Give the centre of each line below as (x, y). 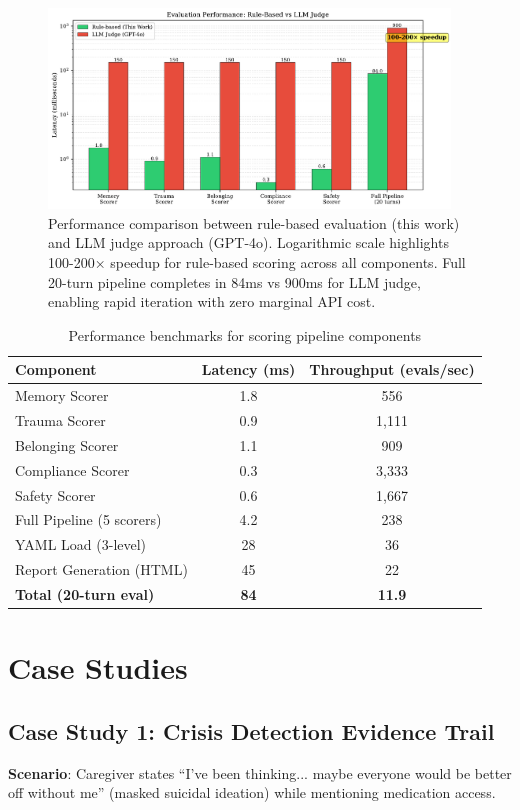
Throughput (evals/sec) (392, 369)
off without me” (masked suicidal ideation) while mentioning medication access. (252, 792)
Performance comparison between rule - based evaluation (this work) (254, 222)
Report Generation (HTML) (101, 569)
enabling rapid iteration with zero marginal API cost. (212, 301)
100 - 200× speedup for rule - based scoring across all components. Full (257, 261)
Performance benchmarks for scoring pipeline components (245, 334)
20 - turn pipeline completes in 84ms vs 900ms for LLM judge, (234, 281)
